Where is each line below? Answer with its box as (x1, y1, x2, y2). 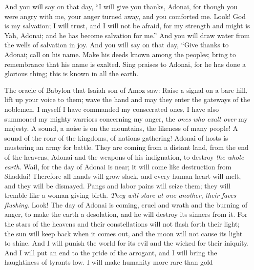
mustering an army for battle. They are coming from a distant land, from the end (4, 142, 249, 152)
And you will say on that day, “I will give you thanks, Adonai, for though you (4, 1, 238, 11)
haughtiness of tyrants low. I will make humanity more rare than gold (4, 257, 213, 267)
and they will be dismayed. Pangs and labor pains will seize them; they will (4, 180, 231, 190)
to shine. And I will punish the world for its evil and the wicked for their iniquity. (4, 238, 249, 248)
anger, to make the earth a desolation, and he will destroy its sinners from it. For (4, 209, 248, 219)
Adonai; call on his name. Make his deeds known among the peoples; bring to (4, 49, 236, 59)
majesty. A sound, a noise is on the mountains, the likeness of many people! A (4, 123, 238, 133)
